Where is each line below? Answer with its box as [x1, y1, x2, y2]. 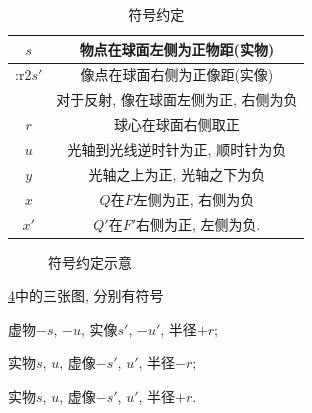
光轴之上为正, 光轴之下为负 [88, 163, 266, 184]
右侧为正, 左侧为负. [136, 213, 261, 234]
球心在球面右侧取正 [113, 114, 240, 135]
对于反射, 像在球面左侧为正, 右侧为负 [56, 89, 298, 110]
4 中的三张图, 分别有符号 [8, 285, 164, 306]
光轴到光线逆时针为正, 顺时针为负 [67, 138, 287, 159]
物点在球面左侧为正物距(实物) [79, 38, 275, 59]
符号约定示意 [48, 251, 132, 272]
